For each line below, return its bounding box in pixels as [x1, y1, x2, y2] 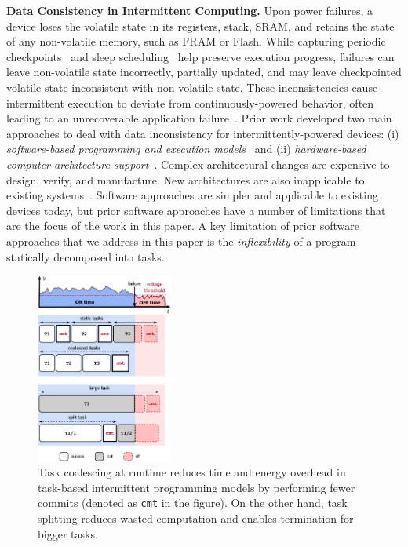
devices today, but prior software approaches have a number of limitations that [6, 202, 386, 218]
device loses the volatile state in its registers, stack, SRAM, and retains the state [6, 17, 395, 34]
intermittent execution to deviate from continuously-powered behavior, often [6, 94, 374, 111]
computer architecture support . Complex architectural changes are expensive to [6, 155, 390, 172]
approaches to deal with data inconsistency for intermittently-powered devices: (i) [6, 125, 399, 141]
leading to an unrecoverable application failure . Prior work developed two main [6, 110, 392, 126]
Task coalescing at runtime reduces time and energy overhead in [38, 464, 346, 480]
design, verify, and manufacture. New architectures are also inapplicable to [6, 171, 365, 188]
